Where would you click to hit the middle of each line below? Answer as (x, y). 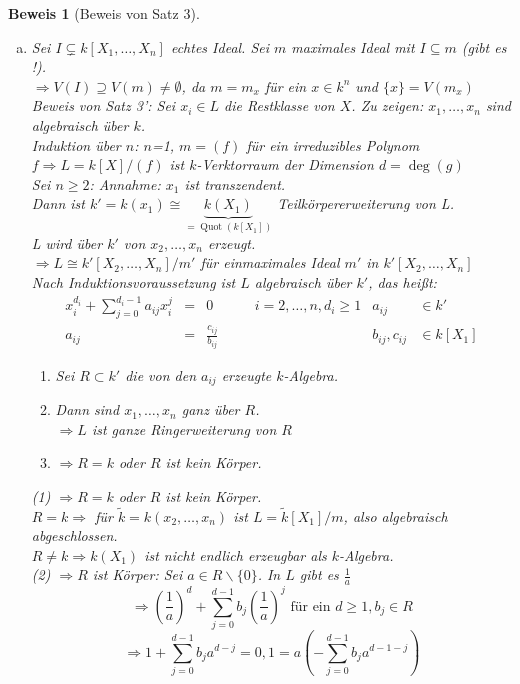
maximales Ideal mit (353, 46)
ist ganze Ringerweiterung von (184, 428)
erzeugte (246, 374)
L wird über (67, 242)
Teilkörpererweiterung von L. (365, 203)
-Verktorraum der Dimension (285, 164)
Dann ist (58, 203)
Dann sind (87, 409)
